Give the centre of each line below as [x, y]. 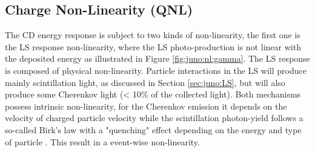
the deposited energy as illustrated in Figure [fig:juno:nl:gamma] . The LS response [157, 58]
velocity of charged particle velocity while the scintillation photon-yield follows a [154, 118]
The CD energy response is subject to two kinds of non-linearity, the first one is [153, 35]
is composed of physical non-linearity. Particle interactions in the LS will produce [156, 70]
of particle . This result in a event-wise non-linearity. [102, 141]
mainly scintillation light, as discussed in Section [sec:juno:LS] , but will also [145, 82]
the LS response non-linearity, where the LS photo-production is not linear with [153, 46]
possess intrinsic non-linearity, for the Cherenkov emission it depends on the [146, 106]
